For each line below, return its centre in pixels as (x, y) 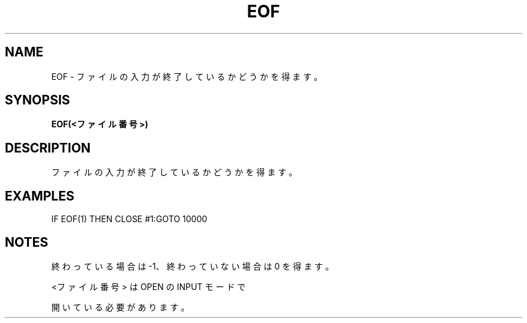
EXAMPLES (40, 196)
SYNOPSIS (38, 100)
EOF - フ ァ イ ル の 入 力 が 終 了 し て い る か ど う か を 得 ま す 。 (187, 76)
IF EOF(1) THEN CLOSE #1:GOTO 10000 (129, 219)
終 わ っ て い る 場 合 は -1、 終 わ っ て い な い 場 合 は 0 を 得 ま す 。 (193, 266)
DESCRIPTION (48, 148)
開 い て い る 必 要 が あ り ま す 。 (120, 307)
